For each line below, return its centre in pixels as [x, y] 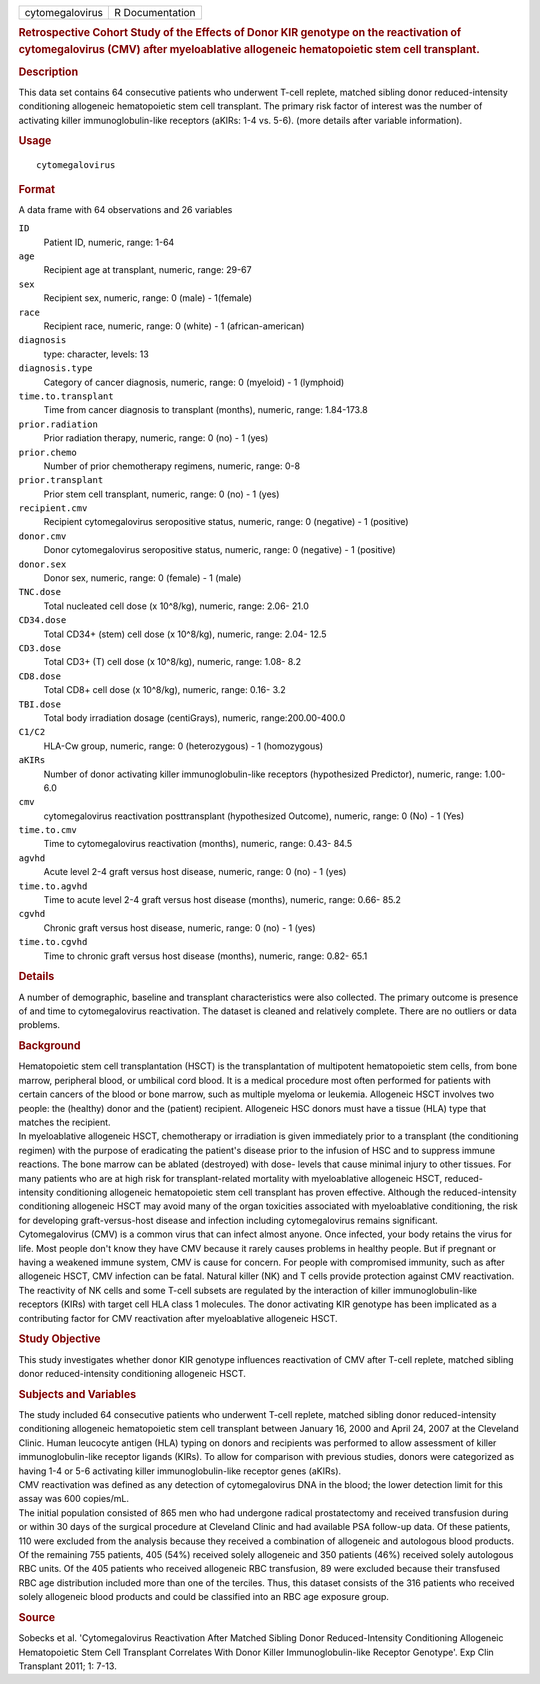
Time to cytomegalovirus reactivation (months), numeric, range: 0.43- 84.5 [198, 844]
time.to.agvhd [53, 886]
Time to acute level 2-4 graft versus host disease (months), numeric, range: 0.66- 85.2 [222, 900]
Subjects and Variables [77, 1394]
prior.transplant [61, 480]
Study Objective [59, 1339]
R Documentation [155, 12]
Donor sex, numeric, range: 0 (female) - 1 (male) [142, 578]
